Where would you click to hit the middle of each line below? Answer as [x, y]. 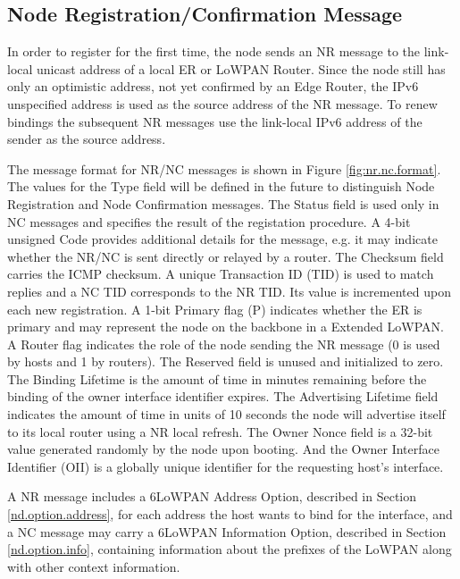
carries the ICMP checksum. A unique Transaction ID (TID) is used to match [221, 274]
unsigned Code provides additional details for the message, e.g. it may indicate [222, 239]
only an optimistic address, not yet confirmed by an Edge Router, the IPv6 [213, 86]
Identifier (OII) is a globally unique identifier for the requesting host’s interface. [226, 466]
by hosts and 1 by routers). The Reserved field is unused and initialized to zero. [226, 361]
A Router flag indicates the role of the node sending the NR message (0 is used [224, 344]
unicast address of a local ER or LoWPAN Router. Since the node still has [241, 68]
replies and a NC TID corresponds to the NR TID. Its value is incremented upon [229, 291]
